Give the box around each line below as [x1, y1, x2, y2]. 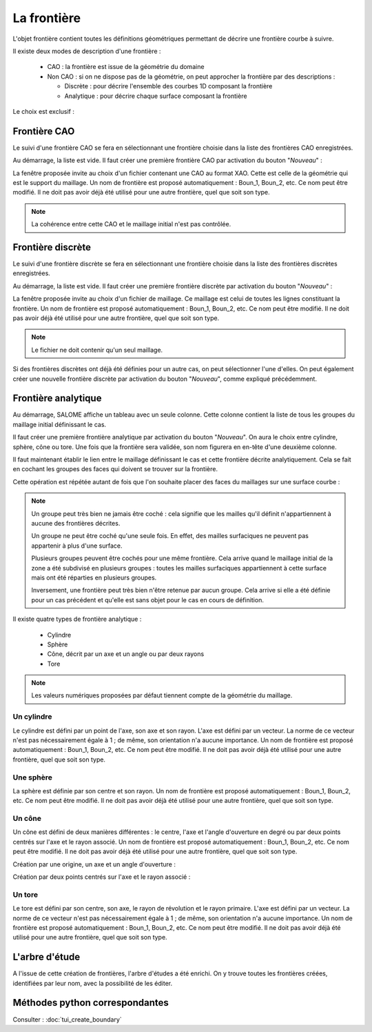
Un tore [12, 890, 38, 900]
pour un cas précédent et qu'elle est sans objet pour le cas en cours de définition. [31, 595, 265, 604]
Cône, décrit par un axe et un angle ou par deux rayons [47, 650, 205, 658]
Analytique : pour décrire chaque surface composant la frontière [64, 92, 247, 100]
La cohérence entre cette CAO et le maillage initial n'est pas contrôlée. [31, 220, 231, 228]
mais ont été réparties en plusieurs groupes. [31, 573, 157, 582]
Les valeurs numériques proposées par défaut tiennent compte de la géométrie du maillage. [31, 691, 293, 699]
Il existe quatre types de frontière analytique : [12, 615, 142, 624]
